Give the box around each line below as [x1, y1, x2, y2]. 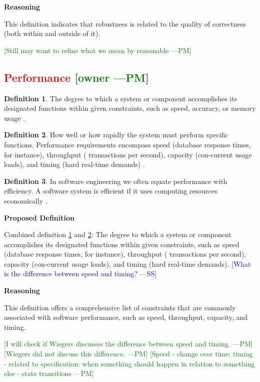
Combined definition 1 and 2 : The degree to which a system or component [4, 229, 231, 240]
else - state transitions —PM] [4, 368, 94, 378]
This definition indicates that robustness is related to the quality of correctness [4, 18, 246, 29]
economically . [4, 195, 47, 206]
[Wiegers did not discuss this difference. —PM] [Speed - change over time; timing [4, 348, 253, 359]
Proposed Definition [4, 212, 74, 223]
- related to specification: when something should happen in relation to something [4, 358, 255, 368]
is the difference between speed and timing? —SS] [4, 268, 157, 279]
